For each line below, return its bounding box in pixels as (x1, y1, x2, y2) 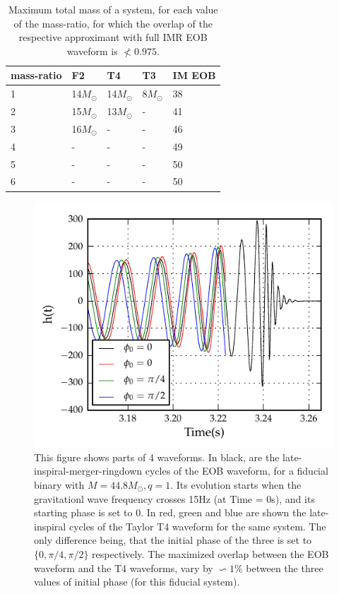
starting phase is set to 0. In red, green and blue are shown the (34, 505, 307, 520)
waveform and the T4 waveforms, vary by (34, 560, 213, 575)
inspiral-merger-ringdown (34, 463, 143, 478)
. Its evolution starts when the (170, 477, 302, 492)
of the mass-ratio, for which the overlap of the (13, 16, 213, 30)
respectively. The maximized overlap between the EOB (92, 546, 329, 561)
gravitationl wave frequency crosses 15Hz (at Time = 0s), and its (34, 491, 315, 506)
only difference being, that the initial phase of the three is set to (34, 533, 312, 547)
